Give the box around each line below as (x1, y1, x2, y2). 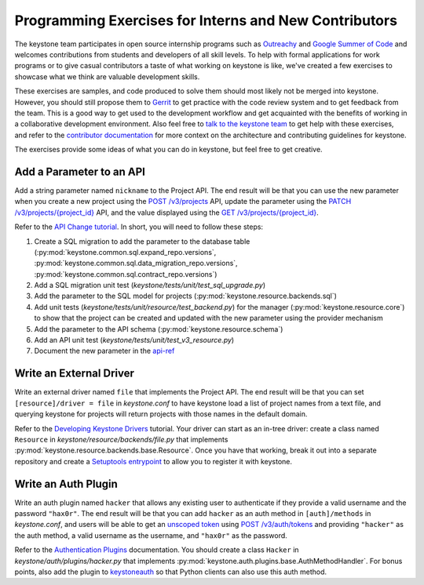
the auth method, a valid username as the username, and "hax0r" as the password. (14, 530, 288, 540)
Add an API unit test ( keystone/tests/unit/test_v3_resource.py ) (34, 336, 235, 345)
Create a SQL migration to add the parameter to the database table (34, 236, 250, 246)
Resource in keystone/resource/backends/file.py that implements (14, 434, 228, 444)
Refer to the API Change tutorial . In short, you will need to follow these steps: (14, 222, 263, 231)
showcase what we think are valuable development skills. (14, 71, 200, 82)
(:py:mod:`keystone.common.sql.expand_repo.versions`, (34, 247, 217, 256)
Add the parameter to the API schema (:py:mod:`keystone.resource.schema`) (34, 324, 283, 333)
